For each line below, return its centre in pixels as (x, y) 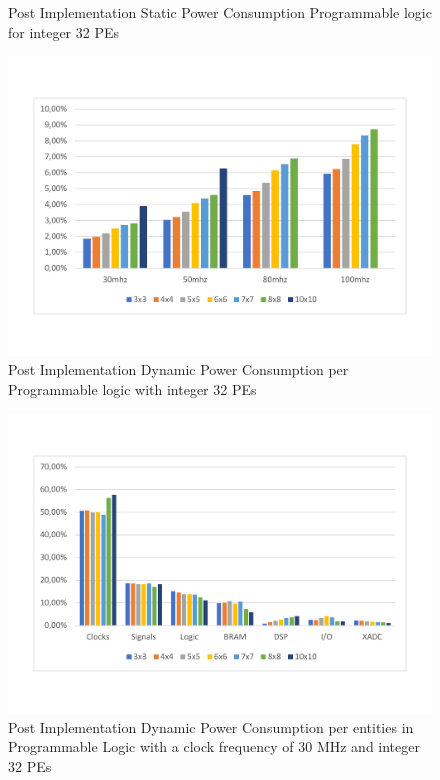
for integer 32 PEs (63, 31)
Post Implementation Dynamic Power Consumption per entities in (211, 726)
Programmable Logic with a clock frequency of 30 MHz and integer (214, 746)
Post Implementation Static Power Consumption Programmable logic (220, 12)
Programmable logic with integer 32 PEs (132, 389)
